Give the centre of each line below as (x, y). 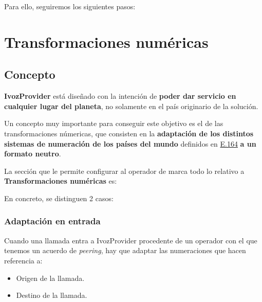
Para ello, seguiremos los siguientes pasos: (70, 6)
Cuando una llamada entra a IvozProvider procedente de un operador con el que (131, 240)
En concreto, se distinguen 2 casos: (59, 198)
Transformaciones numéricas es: (61, 181)
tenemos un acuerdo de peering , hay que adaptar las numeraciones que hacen (125, 250)
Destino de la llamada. (52, 295)
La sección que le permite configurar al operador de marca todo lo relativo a (124, 171)
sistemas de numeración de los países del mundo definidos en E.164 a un (130, 143)
